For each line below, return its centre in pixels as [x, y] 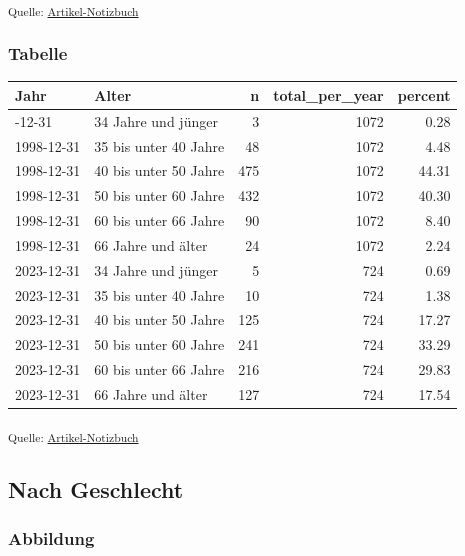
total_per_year [328, 94]
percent [424, 94]
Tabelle [38, 53]
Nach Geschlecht [96, 488]
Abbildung [51, 537]
